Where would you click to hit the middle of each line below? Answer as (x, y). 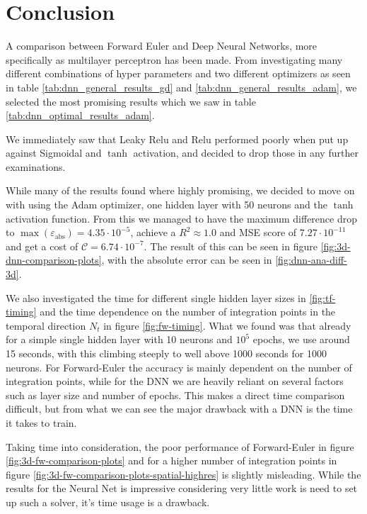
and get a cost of (42, 246)
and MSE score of (258, 232)
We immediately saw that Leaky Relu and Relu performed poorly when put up (177, 139)
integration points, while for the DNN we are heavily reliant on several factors (175, 381)
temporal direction (46, 325)
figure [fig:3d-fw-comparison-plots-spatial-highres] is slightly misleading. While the (183, 474)
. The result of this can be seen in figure (231, 246)
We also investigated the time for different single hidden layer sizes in (156, 297)
